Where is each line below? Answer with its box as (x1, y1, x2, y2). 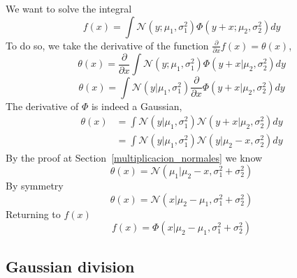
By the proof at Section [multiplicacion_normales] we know (6, 150, 263, 164)
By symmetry (6, 178, 64, 193)
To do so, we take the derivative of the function (6, 38, 209, 52)
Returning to (6, 206, 61, 221)
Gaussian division (6, 255, 135, 277)
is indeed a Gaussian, (91, 98, 182, 113)
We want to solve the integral (6, 1, 132, 15)
